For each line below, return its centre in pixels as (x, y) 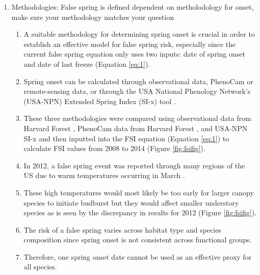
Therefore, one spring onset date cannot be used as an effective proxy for (138, 256)
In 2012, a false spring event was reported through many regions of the (134, 165)
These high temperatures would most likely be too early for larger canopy (139, 192)
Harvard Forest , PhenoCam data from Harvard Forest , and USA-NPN (136, 128)
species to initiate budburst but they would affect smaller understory (131, 202)
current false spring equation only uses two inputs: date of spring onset (134, 54)
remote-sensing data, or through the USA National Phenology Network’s (137, 91)
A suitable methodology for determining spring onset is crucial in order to (139, 34)
